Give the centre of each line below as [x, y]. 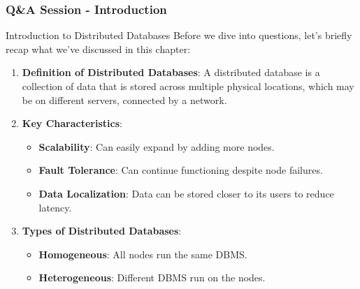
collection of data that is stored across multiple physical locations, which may [188, 86]
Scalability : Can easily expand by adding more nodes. [157, 146]
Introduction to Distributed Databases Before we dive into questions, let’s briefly [179, 35]
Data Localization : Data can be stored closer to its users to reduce [186, 193]
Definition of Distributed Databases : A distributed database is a [171, 72]
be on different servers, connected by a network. [124, 99]
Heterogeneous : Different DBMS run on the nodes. [152, 277]
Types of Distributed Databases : [102, 231]
